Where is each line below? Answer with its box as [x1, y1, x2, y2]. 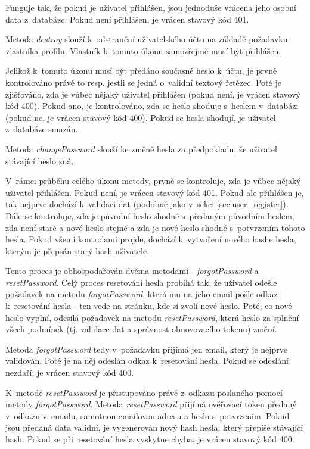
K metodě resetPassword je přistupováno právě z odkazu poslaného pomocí [5, 386, 283, 398]
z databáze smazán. [5, 123, 78, 135]
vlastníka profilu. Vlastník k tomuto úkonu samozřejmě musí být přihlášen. [5, 44, 281, 57]
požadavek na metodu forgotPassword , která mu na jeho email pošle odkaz [5, 288, 278, 300]
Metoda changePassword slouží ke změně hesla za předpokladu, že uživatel [5, 142, 277, 155]
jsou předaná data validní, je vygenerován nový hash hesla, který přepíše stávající [5, 421, 303, 434]
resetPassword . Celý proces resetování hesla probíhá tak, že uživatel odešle [5, 276, 277, 288]
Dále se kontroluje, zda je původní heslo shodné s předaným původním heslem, [5, 209, 294, 222]
